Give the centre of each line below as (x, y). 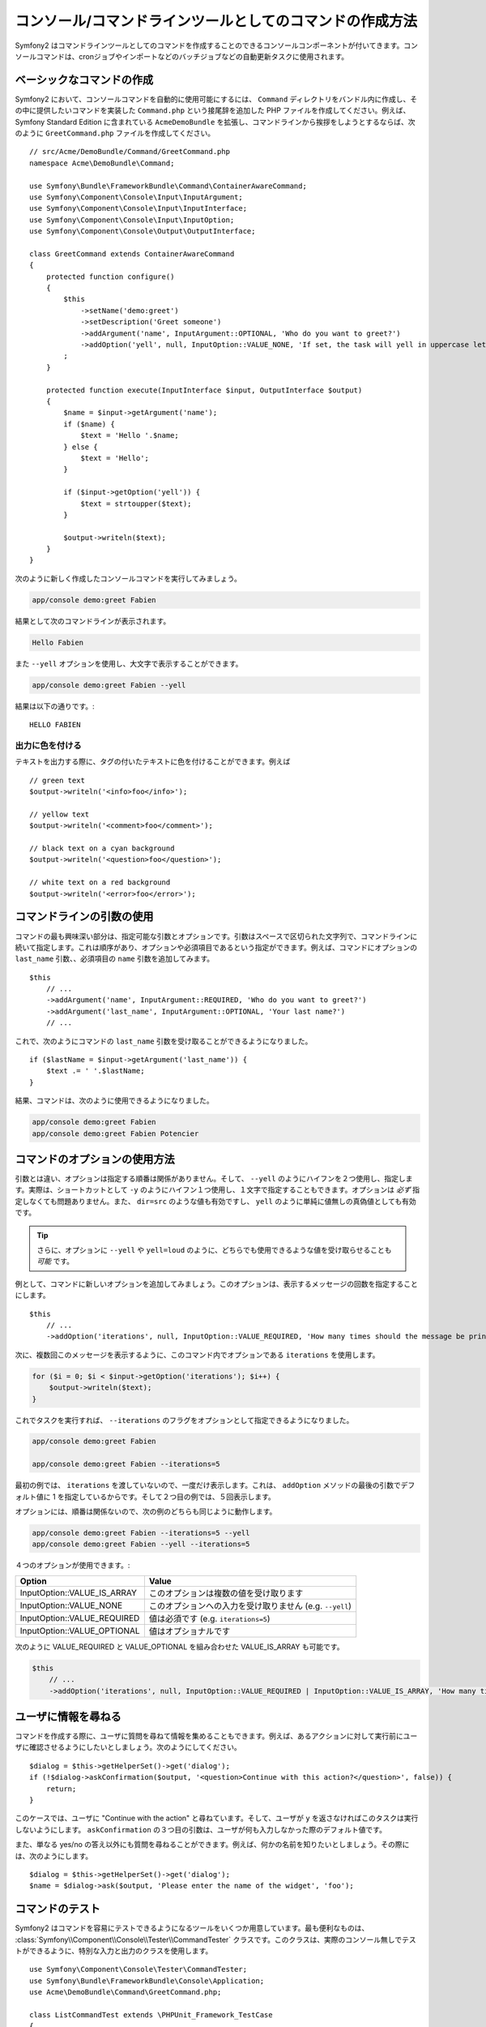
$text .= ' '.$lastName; (95, 1071)
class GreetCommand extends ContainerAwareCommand (132, 254)
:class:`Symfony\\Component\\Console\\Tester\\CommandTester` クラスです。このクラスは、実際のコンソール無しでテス (215, 1939)
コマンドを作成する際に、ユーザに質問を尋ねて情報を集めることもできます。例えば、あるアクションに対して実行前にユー (216, 1736)
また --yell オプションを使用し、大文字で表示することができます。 (129, 663)
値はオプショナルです (190, 1631)
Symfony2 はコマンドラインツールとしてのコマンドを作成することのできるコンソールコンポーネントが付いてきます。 (209, 45)
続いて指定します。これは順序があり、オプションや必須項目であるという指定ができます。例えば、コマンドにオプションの (216, 947)
